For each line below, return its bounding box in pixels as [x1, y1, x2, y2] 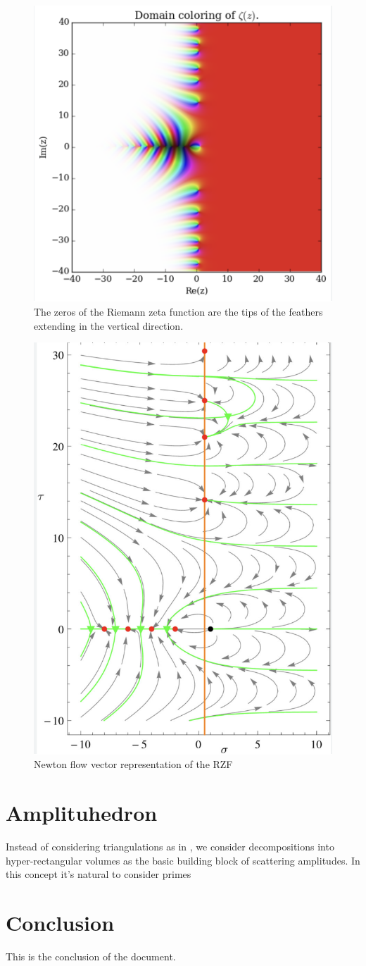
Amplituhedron [6, 798, 158, 827]
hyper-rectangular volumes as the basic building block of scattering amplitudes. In [6, 853, 360, 867]
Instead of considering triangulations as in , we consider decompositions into [6, 839, 334, 854]
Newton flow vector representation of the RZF [34, 757, 233, 772]
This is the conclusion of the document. [6, 948, 176, 963]
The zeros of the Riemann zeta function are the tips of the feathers [34, 304, 323, 318]
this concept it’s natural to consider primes [6, 867, 191, 881]
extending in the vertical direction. [34, 318, 184, 333]
